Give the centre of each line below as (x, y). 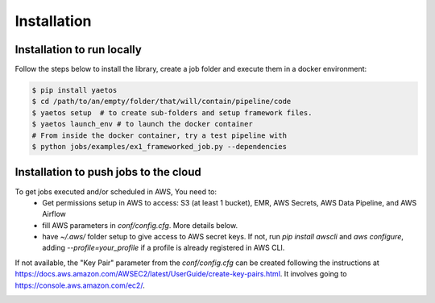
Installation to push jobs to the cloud (108, 172)
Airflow (54, 214)
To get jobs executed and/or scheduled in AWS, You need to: (116, 191)
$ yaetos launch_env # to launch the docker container (142, 124)
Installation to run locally (79, 50)
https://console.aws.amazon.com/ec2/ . (80, 285)
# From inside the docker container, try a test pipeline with (159, 135)
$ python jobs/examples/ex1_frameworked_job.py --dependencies (159, 146)
